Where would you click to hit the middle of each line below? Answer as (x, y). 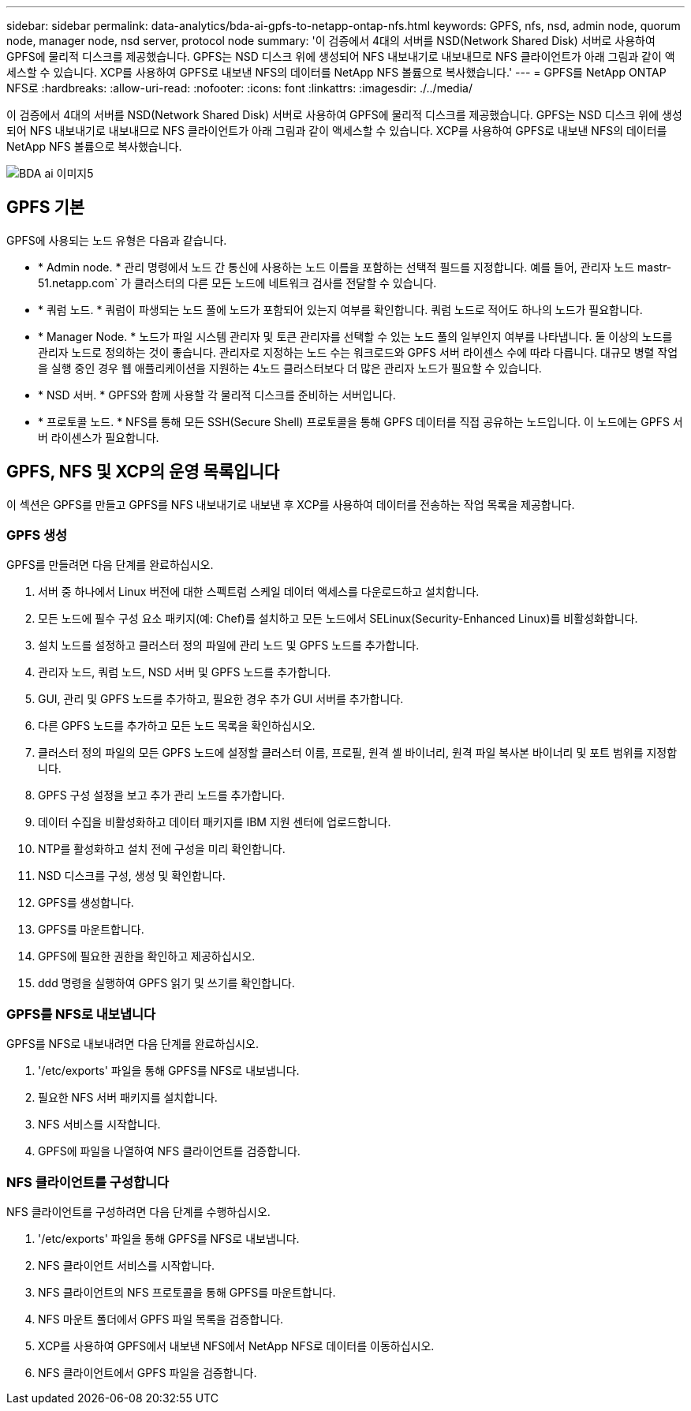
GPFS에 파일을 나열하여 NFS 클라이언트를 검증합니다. (169, 1151)
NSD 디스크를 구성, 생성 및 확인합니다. (132, 876)
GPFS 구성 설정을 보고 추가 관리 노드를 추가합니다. (161, 795)
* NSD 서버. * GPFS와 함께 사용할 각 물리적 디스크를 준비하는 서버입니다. (217, 395)
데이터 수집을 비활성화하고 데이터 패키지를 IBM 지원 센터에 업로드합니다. (215, 822)
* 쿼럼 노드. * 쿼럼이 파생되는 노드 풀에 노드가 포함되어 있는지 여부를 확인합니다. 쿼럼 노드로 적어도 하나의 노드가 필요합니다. (340, 309)
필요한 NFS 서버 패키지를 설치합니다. (128, 1098)
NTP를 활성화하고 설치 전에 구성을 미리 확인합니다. (162, 849)
